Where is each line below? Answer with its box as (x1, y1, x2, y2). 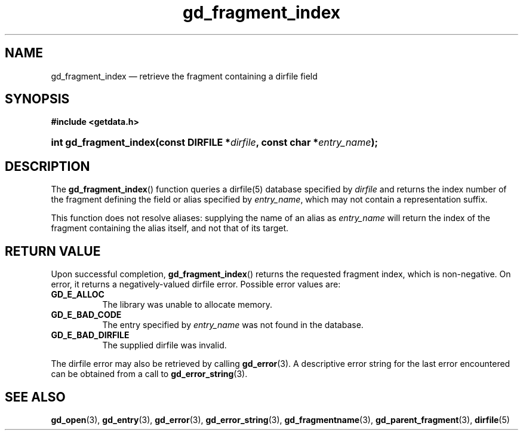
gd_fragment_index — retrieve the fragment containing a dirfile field (51, 71, 318, 81)
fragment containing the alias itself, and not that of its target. (51, 223, 289, 234)
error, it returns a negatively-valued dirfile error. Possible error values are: (51, 279, 341, 290)
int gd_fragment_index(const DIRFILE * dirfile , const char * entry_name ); (51, 136, 378, 149)
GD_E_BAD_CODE (51, 310, 122, 320)
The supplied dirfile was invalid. (102, 340, 227, 351)
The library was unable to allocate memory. (102, 299, 272, 310)
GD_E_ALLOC (51, 289, 104, 300)
